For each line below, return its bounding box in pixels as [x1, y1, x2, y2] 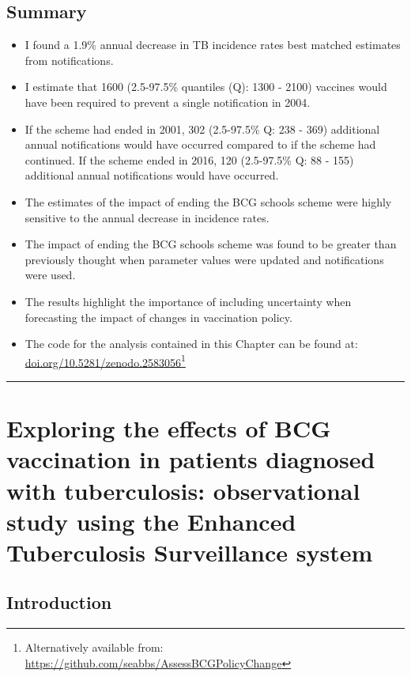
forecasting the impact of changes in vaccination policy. [25, 308, 292, 325]
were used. [25, 267, 76, 283]
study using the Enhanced [6, 505, 296, 537]
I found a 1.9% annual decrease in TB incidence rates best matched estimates [25, 36, 401, 53]
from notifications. [25, 51, 114, 68]
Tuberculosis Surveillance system [6, 535, 373, 568]
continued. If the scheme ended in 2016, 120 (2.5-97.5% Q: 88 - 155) [25, 151, 354, 168]
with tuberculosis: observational [6, 474, 360, 506]
